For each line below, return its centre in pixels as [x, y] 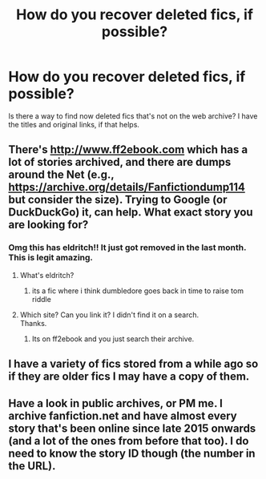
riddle [42, 299]
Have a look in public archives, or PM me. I [115, 403]
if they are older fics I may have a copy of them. [129, 377]
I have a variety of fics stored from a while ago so [133, 364]
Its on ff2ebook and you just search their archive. [113, 339]
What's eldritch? [47, 275]
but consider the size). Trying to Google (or [118, 200]
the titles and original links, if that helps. [74, 124]
